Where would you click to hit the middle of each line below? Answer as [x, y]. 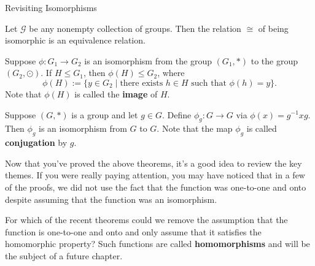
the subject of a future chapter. [64, 255]
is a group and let [105, 114]
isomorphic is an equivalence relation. [75, 40]
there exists [142, 83]
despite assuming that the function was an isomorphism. [111, 199]
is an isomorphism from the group [148, 60]
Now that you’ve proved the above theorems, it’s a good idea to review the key [154, 163]
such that [209, 83]
